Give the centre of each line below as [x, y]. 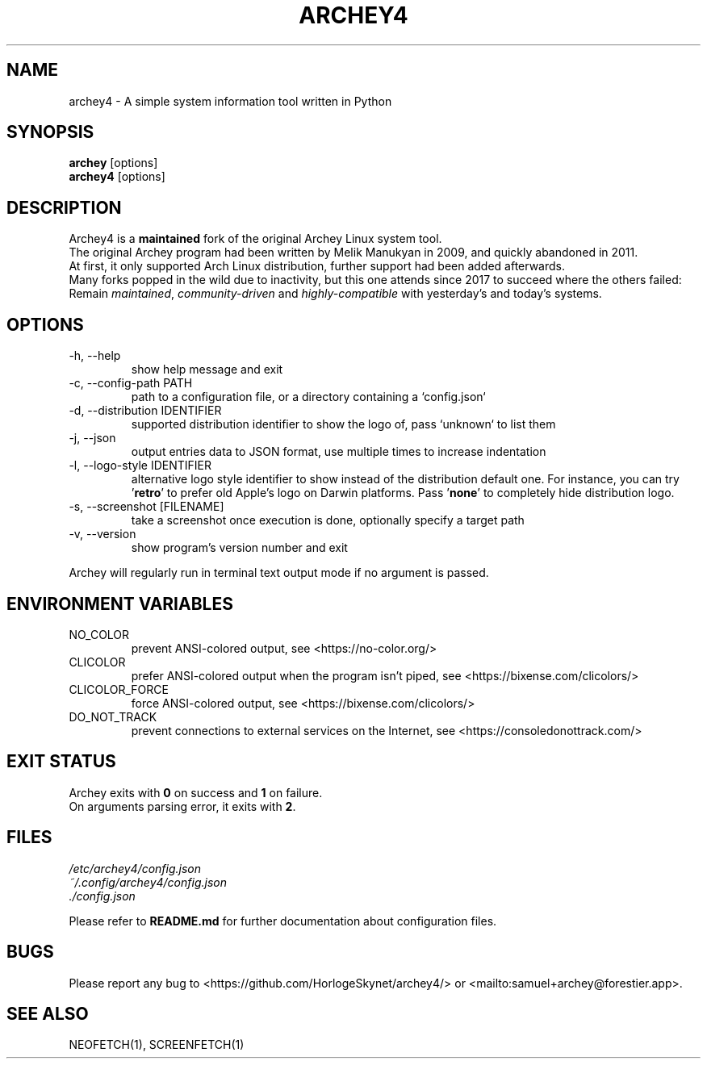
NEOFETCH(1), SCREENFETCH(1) [157, 1045]
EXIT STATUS [61, 762]
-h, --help [95, 356]
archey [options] [113, 163]
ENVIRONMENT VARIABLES [120, 603]
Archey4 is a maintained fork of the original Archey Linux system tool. [255, 239]
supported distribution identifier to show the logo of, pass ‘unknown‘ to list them [343, 424]
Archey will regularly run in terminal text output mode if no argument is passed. [279, 573]
